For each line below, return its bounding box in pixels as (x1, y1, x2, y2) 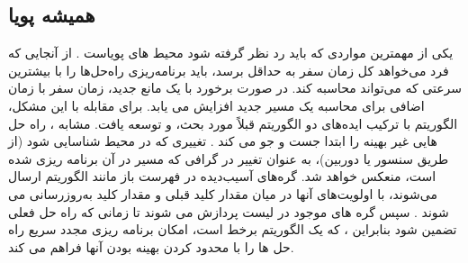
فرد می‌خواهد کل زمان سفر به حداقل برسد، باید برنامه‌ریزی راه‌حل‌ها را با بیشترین (8, 60, 449, 79)
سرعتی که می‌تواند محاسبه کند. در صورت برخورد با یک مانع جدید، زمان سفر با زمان (8, 78, 462, 97)
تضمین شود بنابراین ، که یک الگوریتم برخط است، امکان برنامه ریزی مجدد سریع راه (8, 220, 457, 239)
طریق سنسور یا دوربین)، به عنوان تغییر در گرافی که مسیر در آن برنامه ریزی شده (8, 149, 449, 168)
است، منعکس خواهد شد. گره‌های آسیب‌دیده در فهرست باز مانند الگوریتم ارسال (8, 167, 436, 186)
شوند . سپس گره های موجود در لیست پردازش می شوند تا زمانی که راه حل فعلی (8, 202, 449, 221)
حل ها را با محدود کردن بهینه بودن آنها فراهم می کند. (8, 237, 294, 256)
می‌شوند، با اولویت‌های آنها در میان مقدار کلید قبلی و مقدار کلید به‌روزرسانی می (8, 184, 437, 203)
